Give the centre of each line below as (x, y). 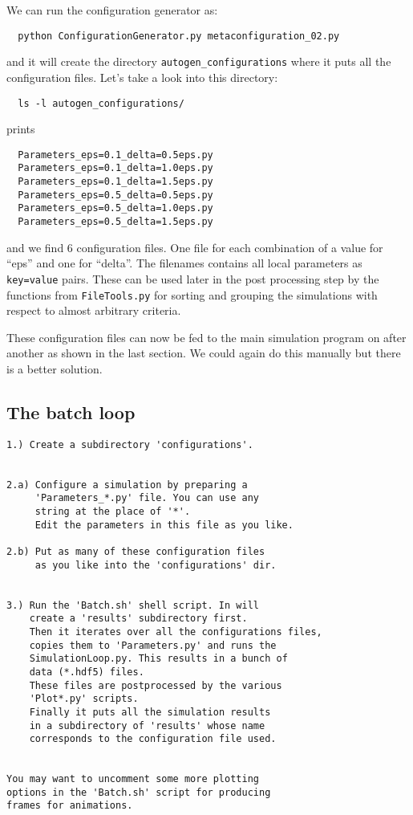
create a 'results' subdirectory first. (138, 619)
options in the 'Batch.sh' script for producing (139, 792)
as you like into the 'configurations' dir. (156, 565)
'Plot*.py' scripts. (84, 699)
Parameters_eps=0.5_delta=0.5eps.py (115, 195)
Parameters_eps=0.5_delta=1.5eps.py (115, 222)
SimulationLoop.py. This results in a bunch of (158, 659)
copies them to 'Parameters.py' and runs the (153, 645)
